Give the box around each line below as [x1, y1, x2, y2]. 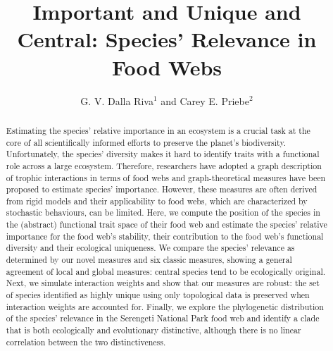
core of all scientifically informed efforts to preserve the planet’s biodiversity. [6, 136, 287, 148]
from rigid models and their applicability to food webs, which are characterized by [6, 195, 308, 207]
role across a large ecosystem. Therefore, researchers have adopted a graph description [6, 159, 322, 171]
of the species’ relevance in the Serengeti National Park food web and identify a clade [6, 312, 320, 324]
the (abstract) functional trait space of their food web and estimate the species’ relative [6, 218, 327, 230]
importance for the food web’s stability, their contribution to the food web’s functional [6, 230, 324, 242]
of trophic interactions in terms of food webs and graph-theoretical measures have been [6, 171, 326, 183]
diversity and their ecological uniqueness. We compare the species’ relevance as [6, 242, 295, 254]
